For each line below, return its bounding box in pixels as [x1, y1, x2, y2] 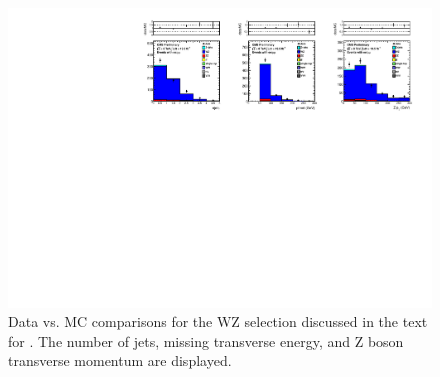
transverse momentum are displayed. [8, 350, 232, 371]
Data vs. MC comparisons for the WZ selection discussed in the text [8, 311, 428, 332]
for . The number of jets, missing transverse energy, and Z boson [8, 330, 404, 351]
